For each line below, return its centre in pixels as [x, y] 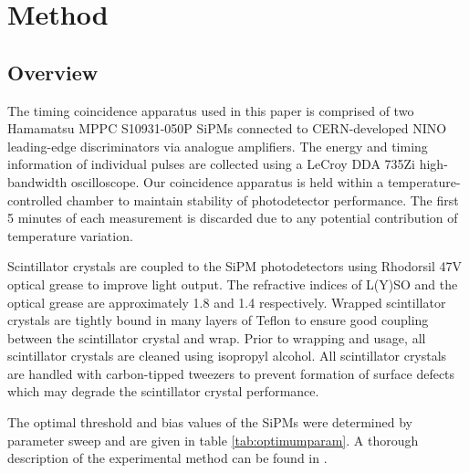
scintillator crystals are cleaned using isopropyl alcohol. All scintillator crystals [227, 356]
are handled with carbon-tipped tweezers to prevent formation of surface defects [231, 373]
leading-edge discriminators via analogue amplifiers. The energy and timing [218, 146]
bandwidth [37, 181]
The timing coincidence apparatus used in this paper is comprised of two [211, 110]
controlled [35, 200]
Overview [53, 72]
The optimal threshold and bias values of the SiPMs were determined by [210, 422]
